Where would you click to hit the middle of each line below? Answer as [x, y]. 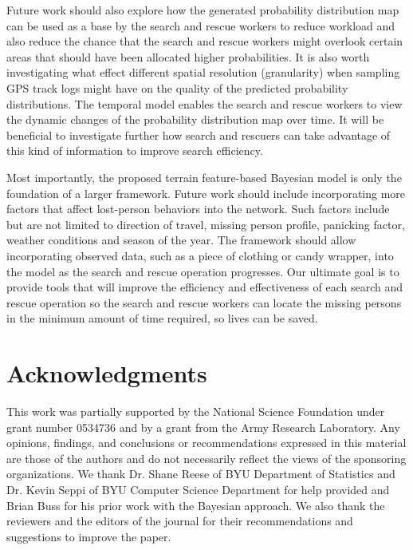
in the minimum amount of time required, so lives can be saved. [162, 318]
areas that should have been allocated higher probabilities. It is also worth [188, 56]
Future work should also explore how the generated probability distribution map [203, 10]
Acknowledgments [107, 373]
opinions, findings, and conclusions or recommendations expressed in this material [206, 443]
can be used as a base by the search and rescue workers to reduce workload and [201, 25]
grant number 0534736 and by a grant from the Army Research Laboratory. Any [203, 427]
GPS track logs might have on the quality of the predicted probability [177, 87]
